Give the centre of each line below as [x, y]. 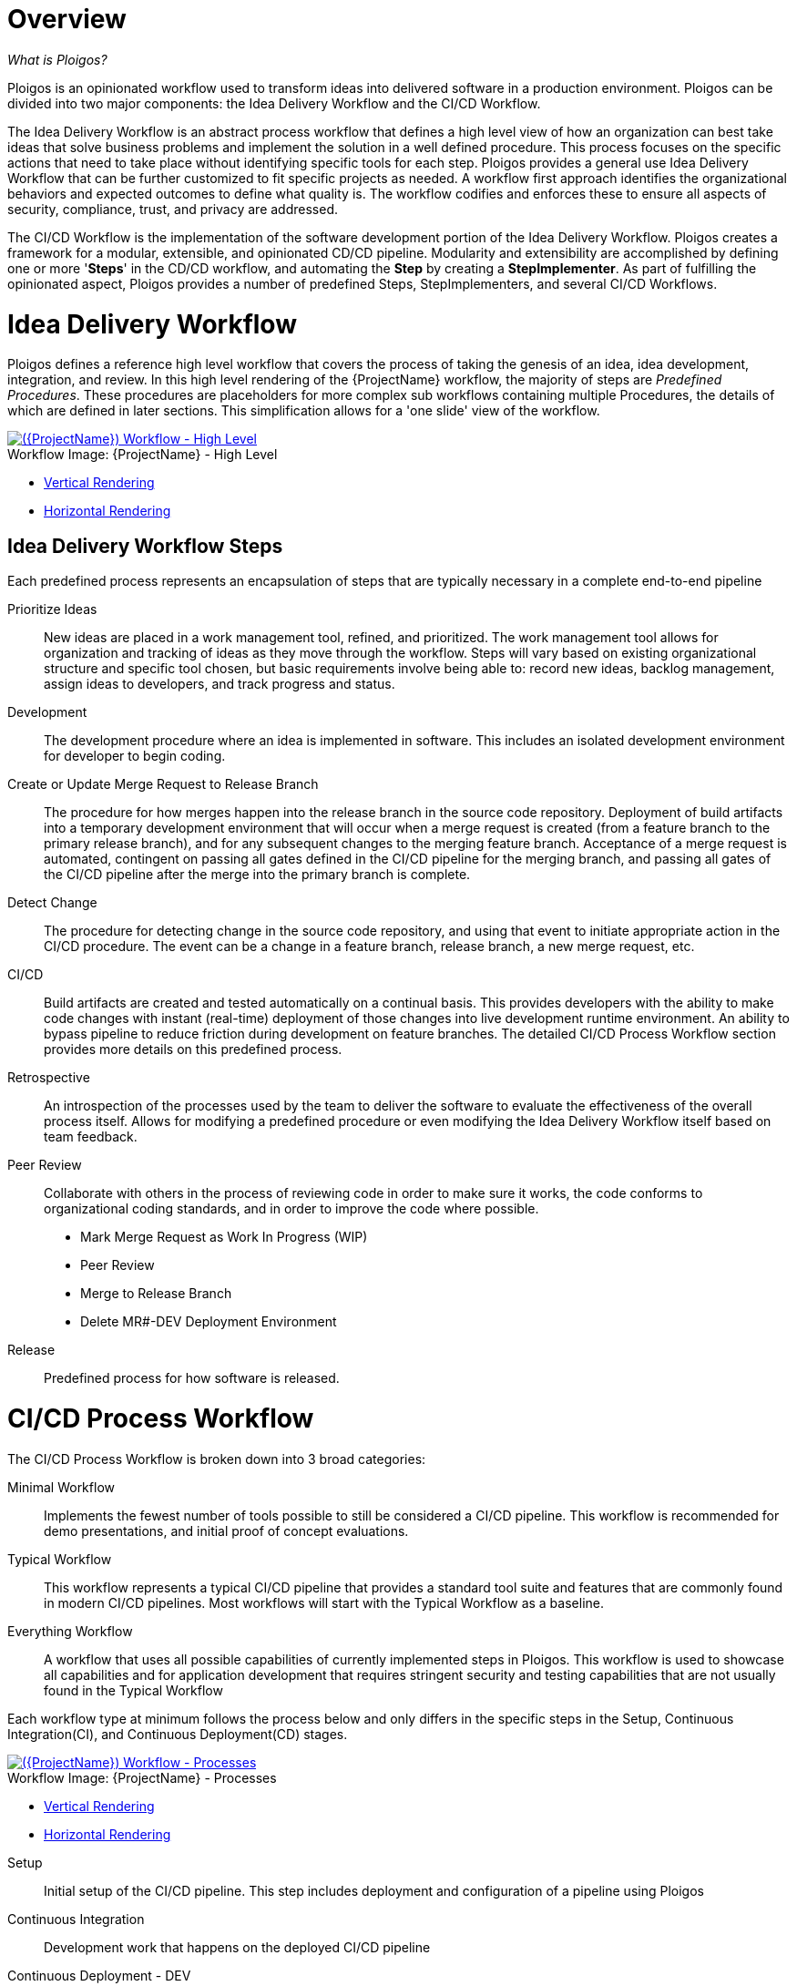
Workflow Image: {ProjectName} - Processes [142, 1777]
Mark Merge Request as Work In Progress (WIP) [224, 1237]
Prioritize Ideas [52, 609]
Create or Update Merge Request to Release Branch [163, 784]
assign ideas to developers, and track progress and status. [220, 684]
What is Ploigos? [57, 59]
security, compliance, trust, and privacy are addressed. [173, 209]
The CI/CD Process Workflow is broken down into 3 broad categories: [217, 1459]
